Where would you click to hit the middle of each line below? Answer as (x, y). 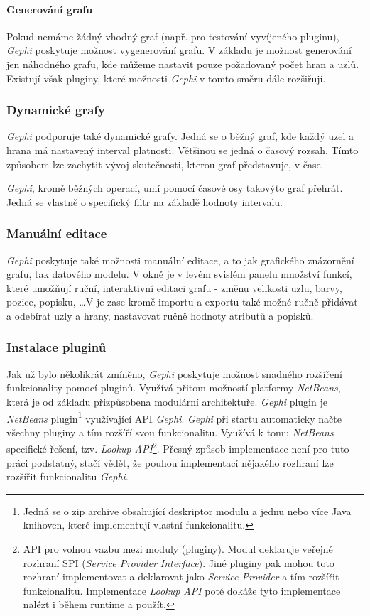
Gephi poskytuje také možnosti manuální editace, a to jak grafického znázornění (180, 260)
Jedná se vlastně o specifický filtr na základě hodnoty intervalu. (145, 201)
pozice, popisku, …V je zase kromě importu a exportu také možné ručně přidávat (182, 302)
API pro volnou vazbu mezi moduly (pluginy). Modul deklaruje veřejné (178, 549)
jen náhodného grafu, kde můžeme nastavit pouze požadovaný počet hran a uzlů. (183, 64)
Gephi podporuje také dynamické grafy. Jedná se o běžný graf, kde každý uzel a (180, 136)
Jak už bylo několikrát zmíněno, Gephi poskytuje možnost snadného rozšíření (174, 373)
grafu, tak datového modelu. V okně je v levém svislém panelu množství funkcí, (179, 274)
